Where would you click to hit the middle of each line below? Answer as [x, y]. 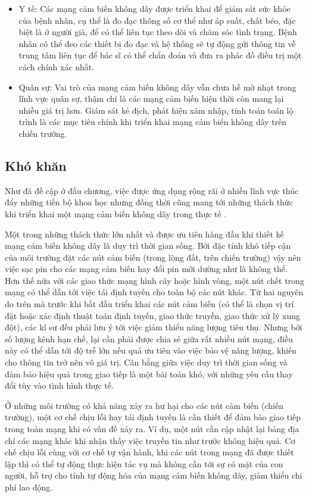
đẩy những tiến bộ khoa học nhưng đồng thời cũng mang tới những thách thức [149, 202]
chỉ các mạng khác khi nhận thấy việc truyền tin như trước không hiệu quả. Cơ [150, 440]
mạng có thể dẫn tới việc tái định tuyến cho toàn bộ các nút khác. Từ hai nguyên [154, 292]
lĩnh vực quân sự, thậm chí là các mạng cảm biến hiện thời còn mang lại [151, 99]
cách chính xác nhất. [57, 66]
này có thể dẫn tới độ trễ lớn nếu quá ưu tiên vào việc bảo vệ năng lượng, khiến [151, 350]
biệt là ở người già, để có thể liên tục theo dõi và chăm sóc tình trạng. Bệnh [158, 32]
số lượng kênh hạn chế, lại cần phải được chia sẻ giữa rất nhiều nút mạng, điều [149, 338]
